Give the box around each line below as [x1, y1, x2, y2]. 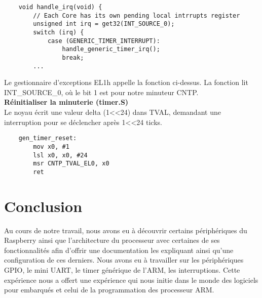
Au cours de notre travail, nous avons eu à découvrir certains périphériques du [4, 225, 247, 235]
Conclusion [4, 195, 83, 216]
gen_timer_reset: [18, 135, 77, 142]
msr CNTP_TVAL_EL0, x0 [33, 160, 109, 167]
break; [62, 54, 84, 61]
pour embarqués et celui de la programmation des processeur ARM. [4, 284, 214, 295]
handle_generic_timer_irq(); [62, 46, 160, 53]
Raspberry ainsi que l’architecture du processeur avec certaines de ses [4, 235, 220, 245]
